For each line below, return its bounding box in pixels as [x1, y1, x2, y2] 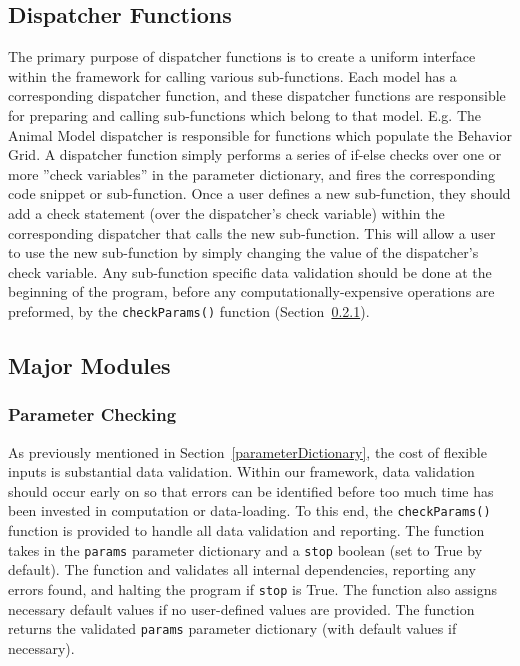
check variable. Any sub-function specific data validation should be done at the [8, 261, 492, 282]
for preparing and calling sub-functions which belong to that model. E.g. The [8, 104, 482, 125]
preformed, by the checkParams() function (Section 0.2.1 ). [8, 300, 370, 321]
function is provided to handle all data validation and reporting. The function [8, 520, 485, 541]
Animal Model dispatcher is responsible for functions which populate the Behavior [8, 124, 512, 145]
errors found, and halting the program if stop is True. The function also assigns [8, 578, 498, 599]
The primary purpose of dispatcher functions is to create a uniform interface [8, 46, 476, 67]
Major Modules [8, 349, 171, 380]
